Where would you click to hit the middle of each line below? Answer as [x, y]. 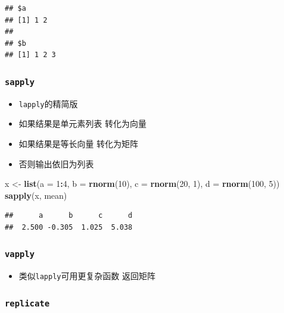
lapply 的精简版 [48, 103]
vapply [20, 254]
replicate [27, 303]
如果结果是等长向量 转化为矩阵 [78, 143]
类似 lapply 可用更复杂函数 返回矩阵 [87, 276]
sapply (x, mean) [36, 195]
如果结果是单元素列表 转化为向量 [83, 123]
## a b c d [69, 216]
